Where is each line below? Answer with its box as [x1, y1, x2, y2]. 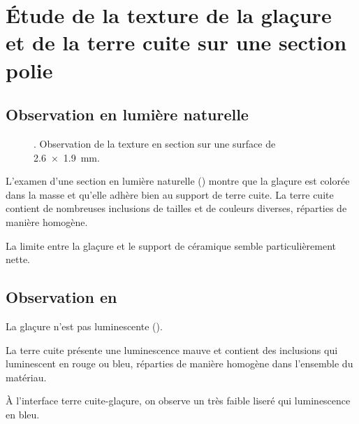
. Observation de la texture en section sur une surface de [34, 136, 276, 150]
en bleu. [6, 407, 40, 421]
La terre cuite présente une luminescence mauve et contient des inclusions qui [6, 342, 338, 357]
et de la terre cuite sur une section [6, 28, 347, 57]
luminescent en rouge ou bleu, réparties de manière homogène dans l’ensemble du [6, 356, 353, 371]
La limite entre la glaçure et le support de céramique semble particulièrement [6, 238, 337, 253]
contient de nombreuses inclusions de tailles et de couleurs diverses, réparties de [6, 201, 347, 215]
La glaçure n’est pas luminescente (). [6, 318, 163, 333]
